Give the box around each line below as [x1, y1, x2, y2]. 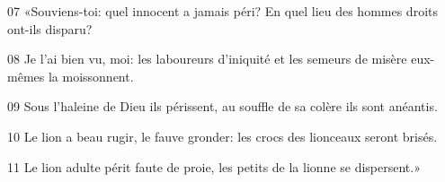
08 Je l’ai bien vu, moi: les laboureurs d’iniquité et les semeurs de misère [7, 49, 407, 68]
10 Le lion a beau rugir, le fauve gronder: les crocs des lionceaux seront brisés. [7, 126, 438, 145]
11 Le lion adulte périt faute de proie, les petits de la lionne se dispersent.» [7, 157, 421, 176]
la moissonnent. [48, 66, 134, 85]
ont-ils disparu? [7, 19, 93, 38]
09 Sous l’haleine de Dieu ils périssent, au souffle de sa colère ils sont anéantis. [7, 97, 438, 116]
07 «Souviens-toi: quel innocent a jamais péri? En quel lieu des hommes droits [7, 2, 438, 20]
